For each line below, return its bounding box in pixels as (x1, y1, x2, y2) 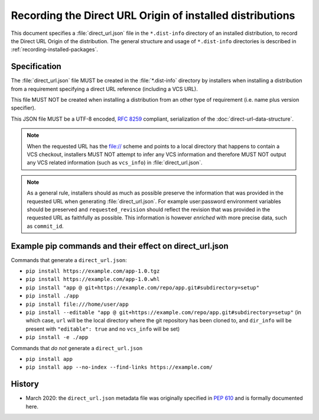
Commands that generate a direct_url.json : (11, 256, 127, 263)
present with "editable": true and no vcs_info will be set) (25, 325, 180, 332)
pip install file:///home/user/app (25, 301, 129, 308)
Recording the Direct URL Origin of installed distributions (11, 9, 295, 22)
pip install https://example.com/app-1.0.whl (25, 276, 160, 283)
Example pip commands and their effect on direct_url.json (11, 241, 229, 251)
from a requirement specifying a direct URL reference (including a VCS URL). (11, 85, 198, 92)
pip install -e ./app (25, 334, 89, 341)
